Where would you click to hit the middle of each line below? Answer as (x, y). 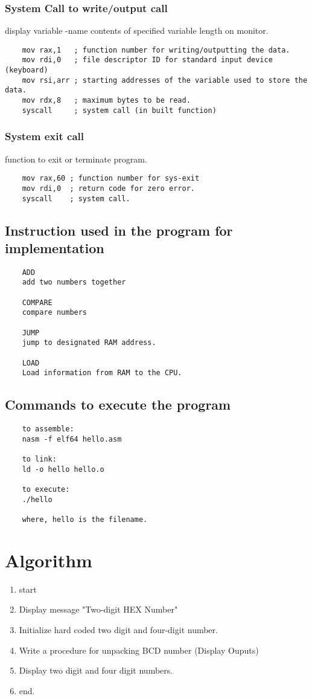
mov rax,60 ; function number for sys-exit (111, 179)
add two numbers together (74, 282)
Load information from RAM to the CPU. (102, 373)
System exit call (44, 136)
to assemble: (48, 429)
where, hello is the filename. (85, 520)
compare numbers (55, 313)
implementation (55, 247)
